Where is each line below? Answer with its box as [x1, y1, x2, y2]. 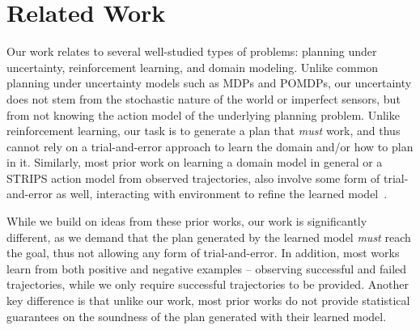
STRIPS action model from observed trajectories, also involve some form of [6, 169, 380, 186]
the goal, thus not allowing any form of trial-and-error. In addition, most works [6, 244, 400, 261]
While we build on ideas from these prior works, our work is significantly [6, 213, 367, 230]
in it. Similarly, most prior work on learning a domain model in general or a [6, 154, 383, 171]
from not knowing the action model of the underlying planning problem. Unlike [6, 106, 400, 123]
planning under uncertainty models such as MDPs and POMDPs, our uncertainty [6, 74, 412, 91]
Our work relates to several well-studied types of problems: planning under [6, 43, 377, 60]
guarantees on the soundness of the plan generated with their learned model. [6, 307, 387, 324]
